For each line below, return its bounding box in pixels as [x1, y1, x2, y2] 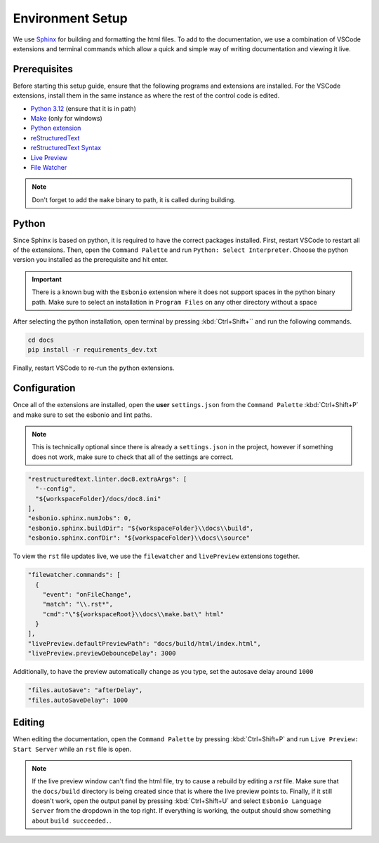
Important [32, 274, 62, 284]
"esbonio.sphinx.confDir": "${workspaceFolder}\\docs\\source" [27, 534, 251, 542]
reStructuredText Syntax [30, 144, 102, 152]
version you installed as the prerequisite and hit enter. [13, 255, 168, 264]
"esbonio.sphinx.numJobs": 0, [27, 515, 132, 522]
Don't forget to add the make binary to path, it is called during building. [32, 195, 236, 204]
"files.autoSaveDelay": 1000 [27, 696, 128, 704]
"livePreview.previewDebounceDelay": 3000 [27, 649, 176, 658]
